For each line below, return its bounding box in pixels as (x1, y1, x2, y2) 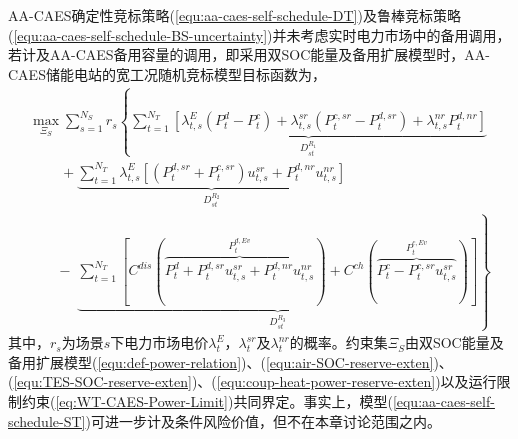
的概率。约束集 (289, 332, 388, 353)
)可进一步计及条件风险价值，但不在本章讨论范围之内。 (85, 410, 441, 431)
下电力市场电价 (110, 332, 209, 353)
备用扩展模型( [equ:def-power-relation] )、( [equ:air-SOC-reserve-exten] (8, 351, 434, 372)
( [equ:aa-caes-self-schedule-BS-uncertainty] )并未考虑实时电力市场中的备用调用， (8, 24, 511, 45)
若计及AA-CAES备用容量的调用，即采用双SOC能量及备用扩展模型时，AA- (8, 44, 491, 65)
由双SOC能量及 (404, 332, 504, 353)
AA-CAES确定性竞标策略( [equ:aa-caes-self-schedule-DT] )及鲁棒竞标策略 (8, 5, 461, 25)
